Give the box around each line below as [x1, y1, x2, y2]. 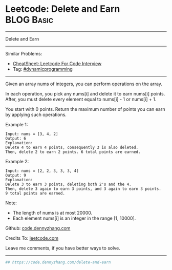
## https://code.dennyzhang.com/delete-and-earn [5, 260, 111, 265]
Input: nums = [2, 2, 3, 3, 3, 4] [5, 168, 79, 173]
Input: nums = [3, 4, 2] [5, 131, 58, 137]
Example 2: [5, 158, 29, 164]
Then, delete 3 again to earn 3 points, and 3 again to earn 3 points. [5, 186, 161, 191]
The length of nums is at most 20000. [12, 209, 93, 216]
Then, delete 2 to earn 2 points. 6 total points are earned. [5, 149, 141, 155]
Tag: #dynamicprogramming [12, 66, 73, 72]
